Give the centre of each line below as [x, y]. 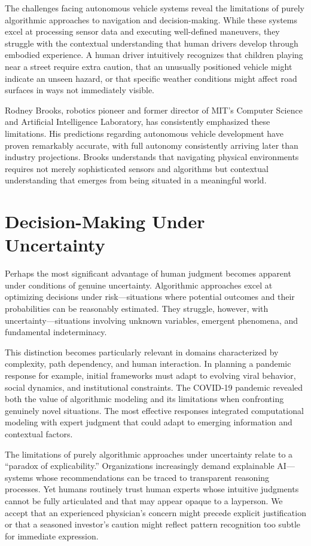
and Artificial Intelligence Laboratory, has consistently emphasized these [138, 122]
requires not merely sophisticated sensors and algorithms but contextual [137, 168]
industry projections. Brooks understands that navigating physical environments [152, 157]
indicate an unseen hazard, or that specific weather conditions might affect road [151, 78]
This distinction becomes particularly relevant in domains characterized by [142, 352]
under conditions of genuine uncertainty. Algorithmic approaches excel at [139, 285]
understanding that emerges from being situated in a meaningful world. [136, 180]
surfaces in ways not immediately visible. [80, 90]
